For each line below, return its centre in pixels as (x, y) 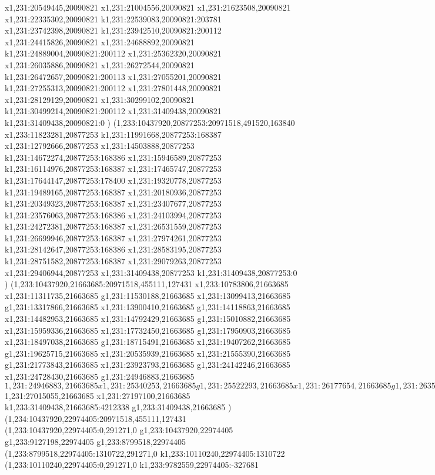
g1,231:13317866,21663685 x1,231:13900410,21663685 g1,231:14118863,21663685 (148, 307)
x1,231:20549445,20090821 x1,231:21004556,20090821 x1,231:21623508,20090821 (148, 7)
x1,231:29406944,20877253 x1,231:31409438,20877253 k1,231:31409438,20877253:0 (151, 272)
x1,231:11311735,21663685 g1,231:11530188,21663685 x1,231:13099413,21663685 (148, 295)
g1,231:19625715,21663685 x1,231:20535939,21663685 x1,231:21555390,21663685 (148, 353)
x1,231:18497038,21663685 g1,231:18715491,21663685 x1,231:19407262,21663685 (148, 342)
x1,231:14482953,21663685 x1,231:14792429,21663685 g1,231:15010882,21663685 (148, 319)
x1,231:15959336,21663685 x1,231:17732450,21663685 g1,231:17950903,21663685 (148, 330)
